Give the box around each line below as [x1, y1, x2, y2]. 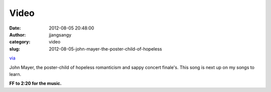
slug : [9, 45, 20, 52]
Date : [9, 25, 21, 31]
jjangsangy [49, 31, 72, 37]
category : [9, 39, 31, 45]
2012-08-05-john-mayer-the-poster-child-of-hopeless [49, 45, 163, 52]
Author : [9, 31, 26, 37]
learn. [9, 71, 22, 77]
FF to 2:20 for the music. [9, 80, 62, 86]
